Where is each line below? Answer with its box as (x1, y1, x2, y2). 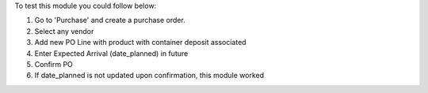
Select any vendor (34, 26, 94, 35)
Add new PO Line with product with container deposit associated (34, 38, 246, 47)
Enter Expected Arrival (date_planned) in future (34, 48, 189, 58)
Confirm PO (34, 59, 73, 69)
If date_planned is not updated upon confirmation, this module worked (34, 71, 265, 80)
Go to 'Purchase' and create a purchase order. (34, 16, 185, 25)
